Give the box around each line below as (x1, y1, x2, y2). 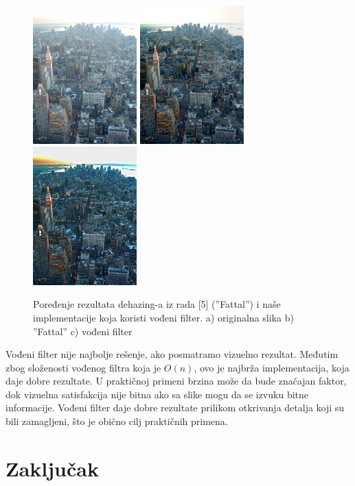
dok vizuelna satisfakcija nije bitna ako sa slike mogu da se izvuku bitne (5, 387, 308, 401)
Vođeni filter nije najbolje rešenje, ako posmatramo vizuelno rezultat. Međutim (5, 347, 339, 361)
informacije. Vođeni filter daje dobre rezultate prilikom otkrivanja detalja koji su (5, 400, 345, 415)
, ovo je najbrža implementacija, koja (194, 360, 350, 374)
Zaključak (5, 454, 99, 482)
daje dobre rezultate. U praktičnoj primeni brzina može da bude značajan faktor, (5, 374, 347, 388)
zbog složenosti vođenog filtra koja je (5, 360, 161, 374)
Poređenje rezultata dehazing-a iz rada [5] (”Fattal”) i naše (33, 297, 281, 311)
